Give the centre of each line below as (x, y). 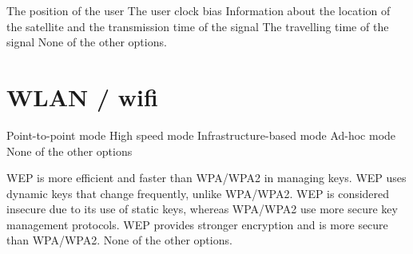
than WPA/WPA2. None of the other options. (119, 240)
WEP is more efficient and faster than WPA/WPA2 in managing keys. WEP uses (206, 178)
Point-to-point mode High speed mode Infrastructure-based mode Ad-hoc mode (201, 135)
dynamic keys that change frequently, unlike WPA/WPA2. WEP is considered (198, 193)
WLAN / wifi (82, 96)
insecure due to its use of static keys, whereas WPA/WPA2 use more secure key (202, 209)
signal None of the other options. (87, 42)
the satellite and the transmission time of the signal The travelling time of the (198, 26)
